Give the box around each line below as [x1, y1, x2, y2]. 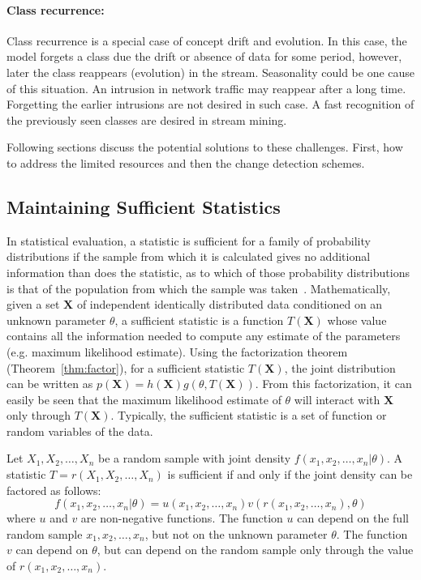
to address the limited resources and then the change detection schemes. [6, 154, 365, 171]
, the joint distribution [284, 359, 396, 376]
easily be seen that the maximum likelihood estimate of [6, 390, 281, 407]
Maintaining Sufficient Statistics [6, 194, 281, 219]
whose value [327, 311, 387, 328]
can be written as [6, 375, 93, 392]
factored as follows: [6, 481, 101, 498]
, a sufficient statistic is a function [114, 311, 284, 328]
